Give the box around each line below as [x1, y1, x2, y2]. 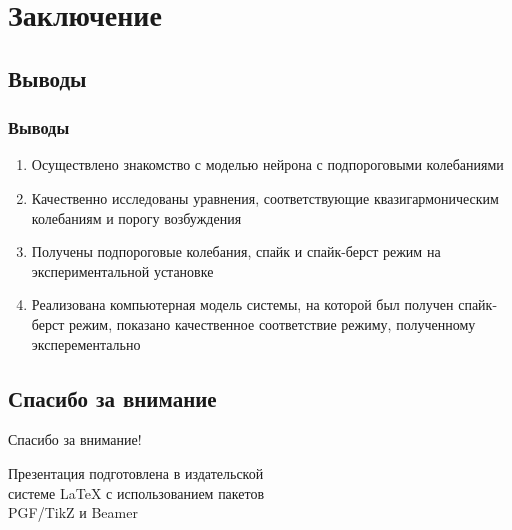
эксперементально [31, 333, 141, 354]
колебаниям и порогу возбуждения [31, 207, 242, 228]
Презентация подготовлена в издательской [8, 462, 264, 483]
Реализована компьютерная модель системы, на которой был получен [31, 294, 454, 315]
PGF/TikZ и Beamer [8, 502, 138, 523]
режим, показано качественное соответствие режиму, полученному [68, 313, 476, 334]
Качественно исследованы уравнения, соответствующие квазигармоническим [31, 187, 499, 208]
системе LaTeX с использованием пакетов [8, 482, 265, 503]
